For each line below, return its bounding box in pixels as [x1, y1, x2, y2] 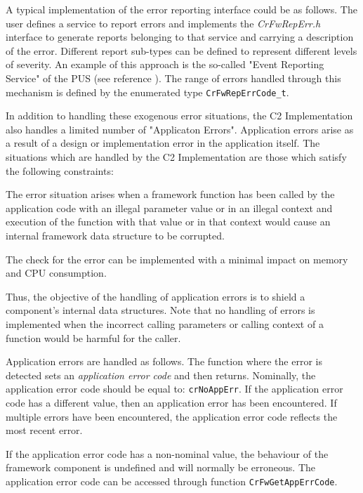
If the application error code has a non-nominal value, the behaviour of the [6, 446, 329, 461]
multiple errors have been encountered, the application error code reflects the [6, 409, 338, 423]
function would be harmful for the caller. [6, 330, 181, 345]
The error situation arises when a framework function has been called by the [6, 187, 335, 202]
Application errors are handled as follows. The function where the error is [6, 354, 322, 369]
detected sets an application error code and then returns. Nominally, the [6, 367, 316, 382]
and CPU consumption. [6, 265, 107, 280]
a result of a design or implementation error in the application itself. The [6, 136, 320, 150]
